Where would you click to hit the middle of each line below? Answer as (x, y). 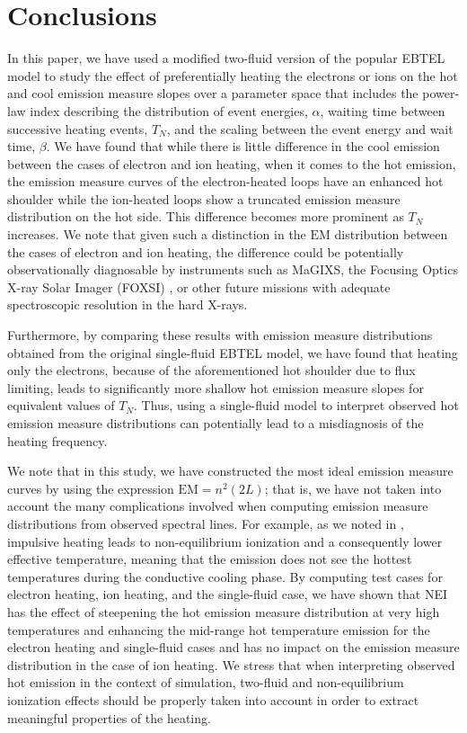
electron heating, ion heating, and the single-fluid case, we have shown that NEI (228, 594)
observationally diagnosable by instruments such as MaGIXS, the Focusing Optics (233, 269)
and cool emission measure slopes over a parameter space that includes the (213, 93)
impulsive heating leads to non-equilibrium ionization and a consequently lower (225, 541)
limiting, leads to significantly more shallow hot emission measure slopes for (216, 387)
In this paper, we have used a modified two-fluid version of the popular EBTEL (226, 58)
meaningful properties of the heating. (109, 717)
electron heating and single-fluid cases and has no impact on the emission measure (233, 647)
